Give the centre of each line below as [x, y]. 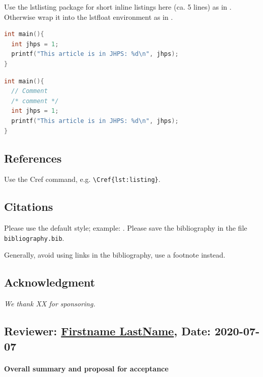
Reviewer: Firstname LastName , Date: [107, 331]
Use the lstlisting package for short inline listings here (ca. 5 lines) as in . [118, 7]
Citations [29, 207]
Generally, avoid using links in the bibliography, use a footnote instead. [115, 255]
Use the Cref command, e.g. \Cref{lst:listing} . [82, 179]
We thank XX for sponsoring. [50, 304]
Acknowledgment [50, 282]
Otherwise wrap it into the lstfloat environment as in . [89, 17]
